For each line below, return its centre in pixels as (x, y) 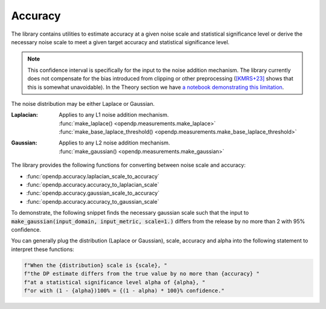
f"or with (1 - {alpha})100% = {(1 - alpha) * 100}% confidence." (124, 291)
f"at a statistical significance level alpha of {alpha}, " (115, 282)
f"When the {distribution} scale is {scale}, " (95, 265)
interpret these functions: (43, 249)
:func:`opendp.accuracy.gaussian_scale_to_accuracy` (93, 193)
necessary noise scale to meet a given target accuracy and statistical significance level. (120, 42)
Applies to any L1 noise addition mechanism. (114, 115)
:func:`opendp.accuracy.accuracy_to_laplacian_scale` (93, 185)
